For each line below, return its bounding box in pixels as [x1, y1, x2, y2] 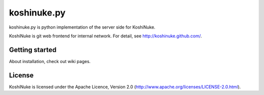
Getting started [9, 46, 57, 54]
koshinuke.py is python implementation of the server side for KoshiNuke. [9, 24, 156, 30]
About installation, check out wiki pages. [9, 58, 91, 64]
